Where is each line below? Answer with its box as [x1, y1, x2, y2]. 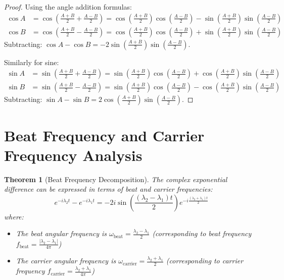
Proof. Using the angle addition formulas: [4, 2, 132, 12]
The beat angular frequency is [16, 228, 107, 239]
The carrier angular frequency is [16, 255, 116, 266]
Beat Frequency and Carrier [4, 125, 205, 145]
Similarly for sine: [4, 57, 59, 67]
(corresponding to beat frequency [152, 228, 252, 239]
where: [4, 211, 24, 221]
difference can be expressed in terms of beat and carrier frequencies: [4, 184, 213, 194]
